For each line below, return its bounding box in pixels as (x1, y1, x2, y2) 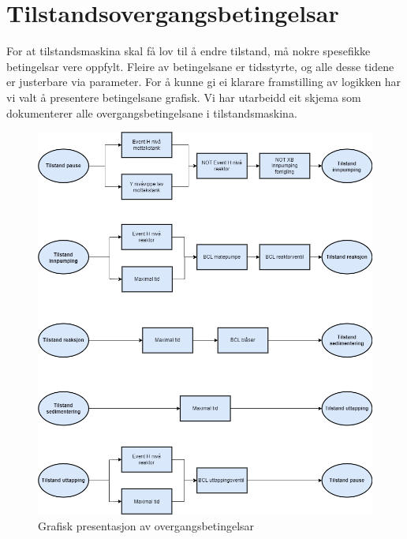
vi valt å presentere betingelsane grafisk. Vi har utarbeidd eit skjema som (6, 88, 361, 105)
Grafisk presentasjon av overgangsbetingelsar (38, 517, 255, 533)
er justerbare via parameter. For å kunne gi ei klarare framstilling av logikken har (6, 73, 401, 90)
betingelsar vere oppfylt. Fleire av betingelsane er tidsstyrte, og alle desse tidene (6, 58, 394, 74)
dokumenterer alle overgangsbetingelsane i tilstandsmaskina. (6, 104, 297, 121)
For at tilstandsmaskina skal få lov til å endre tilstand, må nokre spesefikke (6, 43, 371, 59)
